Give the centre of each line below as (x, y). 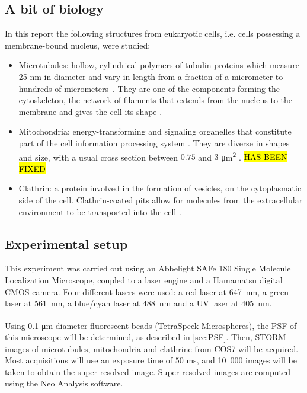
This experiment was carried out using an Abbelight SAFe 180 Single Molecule (148, 268)
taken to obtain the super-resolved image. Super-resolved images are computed (148, 371)
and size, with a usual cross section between (98, 157)
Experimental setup (66, 243)
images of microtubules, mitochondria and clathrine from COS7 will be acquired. (152, 348)
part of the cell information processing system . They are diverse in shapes (154, 143)
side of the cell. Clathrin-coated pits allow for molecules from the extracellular (161, 199)
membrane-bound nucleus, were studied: (78, 45)
